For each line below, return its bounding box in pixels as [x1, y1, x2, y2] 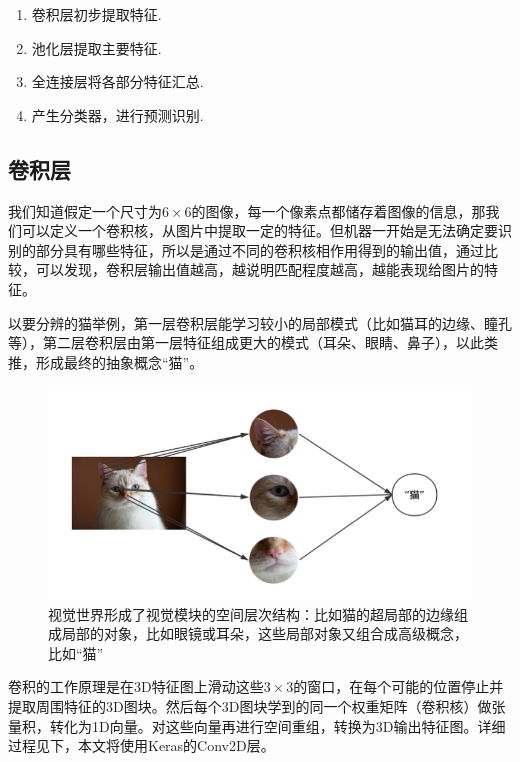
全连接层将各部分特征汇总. [31, 71, 204, 92]
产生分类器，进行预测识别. [31, 104, 204, 125]
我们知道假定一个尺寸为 [8, 200, 162, 221]
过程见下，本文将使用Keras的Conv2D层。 [8, 735, 275, 756]
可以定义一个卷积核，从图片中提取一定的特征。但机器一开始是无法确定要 [21, 220, 498, 241]
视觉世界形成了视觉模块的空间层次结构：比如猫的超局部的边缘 [48, 603, 454, 624]
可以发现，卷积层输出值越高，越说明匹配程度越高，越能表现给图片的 [35, 259, 484, 280]
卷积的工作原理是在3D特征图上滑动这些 [8, 676, 264, 697]
